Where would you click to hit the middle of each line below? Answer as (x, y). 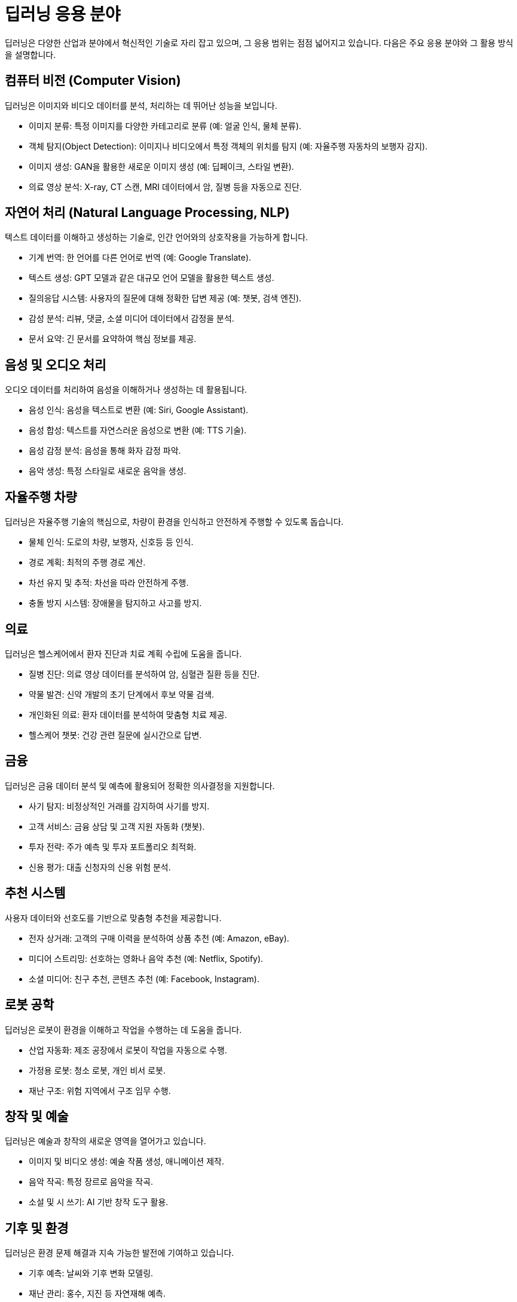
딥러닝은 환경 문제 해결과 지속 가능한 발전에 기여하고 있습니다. (120, 1253)
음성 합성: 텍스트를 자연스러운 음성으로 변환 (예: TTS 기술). (138, 430)
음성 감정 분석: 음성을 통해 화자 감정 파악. (105, 451)
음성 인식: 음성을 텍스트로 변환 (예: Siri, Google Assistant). (139, 410)
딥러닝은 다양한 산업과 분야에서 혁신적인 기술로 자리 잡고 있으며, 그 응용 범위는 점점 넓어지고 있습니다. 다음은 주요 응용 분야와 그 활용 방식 (259, 42)
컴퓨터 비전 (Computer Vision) (93, 81)
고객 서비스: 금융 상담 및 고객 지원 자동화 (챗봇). (117, 826)
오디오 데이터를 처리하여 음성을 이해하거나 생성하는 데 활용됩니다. (126, 390)
